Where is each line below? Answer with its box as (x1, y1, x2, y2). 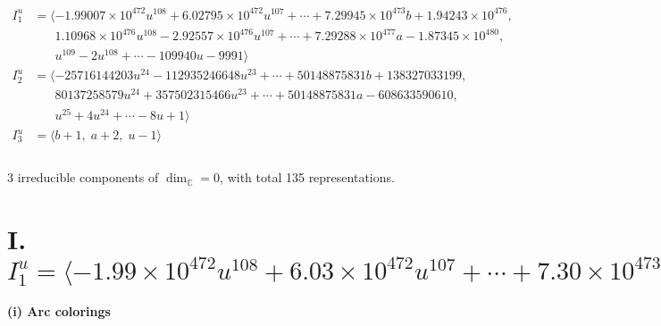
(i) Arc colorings (7, 301, 111, 320)
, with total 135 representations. (220, 168, 395, 187)
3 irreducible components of (7, 168, 159, 187)
